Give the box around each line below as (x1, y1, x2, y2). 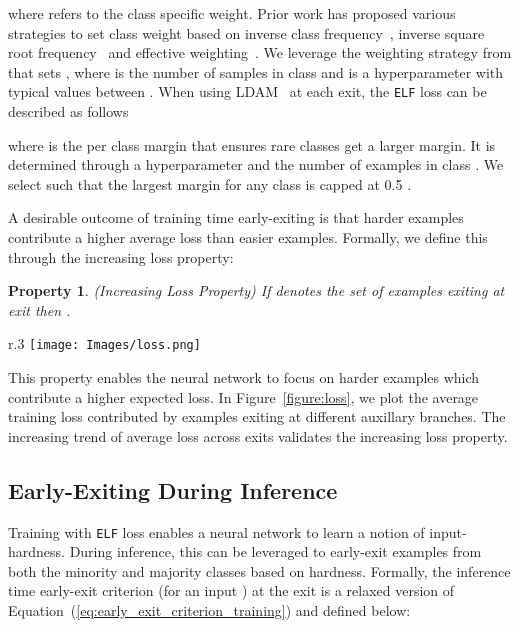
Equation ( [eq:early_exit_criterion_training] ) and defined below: (8, 600, 411, 621)
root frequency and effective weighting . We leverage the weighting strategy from (8, 42, 512, 63)
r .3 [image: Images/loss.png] (8, 333, 201, 354)
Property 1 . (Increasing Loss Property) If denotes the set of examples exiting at (8, 280, 505, 301)
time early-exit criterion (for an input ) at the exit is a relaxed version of (8, 580, 455, 601)
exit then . (8, 299, 71, 320)
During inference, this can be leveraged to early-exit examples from (69, 541, 482, 562)
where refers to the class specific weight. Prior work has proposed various (8, 3, 456, 23)
